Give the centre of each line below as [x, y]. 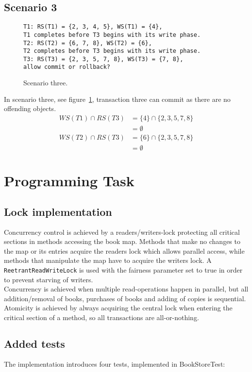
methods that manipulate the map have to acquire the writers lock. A [108, 260]
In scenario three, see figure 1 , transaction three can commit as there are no [117, 99]
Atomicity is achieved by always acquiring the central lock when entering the [118, 308]
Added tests [34, 344]
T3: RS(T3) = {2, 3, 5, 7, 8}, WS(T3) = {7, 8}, [103, 59]
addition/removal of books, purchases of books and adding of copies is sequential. [125, 298]
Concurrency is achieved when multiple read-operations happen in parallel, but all [126, 289]
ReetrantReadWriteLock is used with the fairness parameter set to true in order [123, 270]
